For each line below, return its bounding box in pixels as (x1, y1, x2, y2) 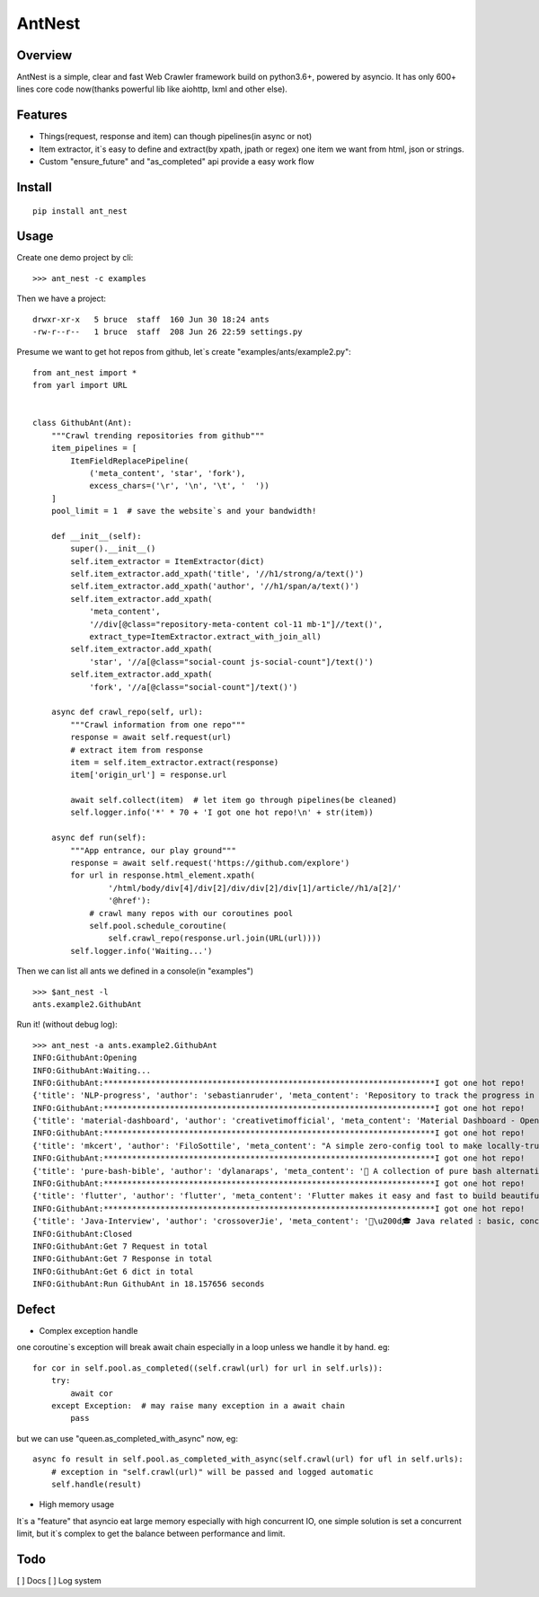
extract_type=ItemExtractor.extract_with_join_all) (89, 631, 323, 641)
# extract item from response (70, 745, 204, 754)
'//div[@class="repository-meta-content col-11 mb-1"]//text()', (89, 619, 384, 629)
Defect (16, 1301, 56, 1317)
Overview (16, 48, 73, 63)
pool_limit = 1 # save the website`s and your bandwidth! (50, 506, 317, 516)
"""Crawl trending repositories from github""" (50, 430, 265, 440)
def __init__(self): (50, 531, 142, 541)
